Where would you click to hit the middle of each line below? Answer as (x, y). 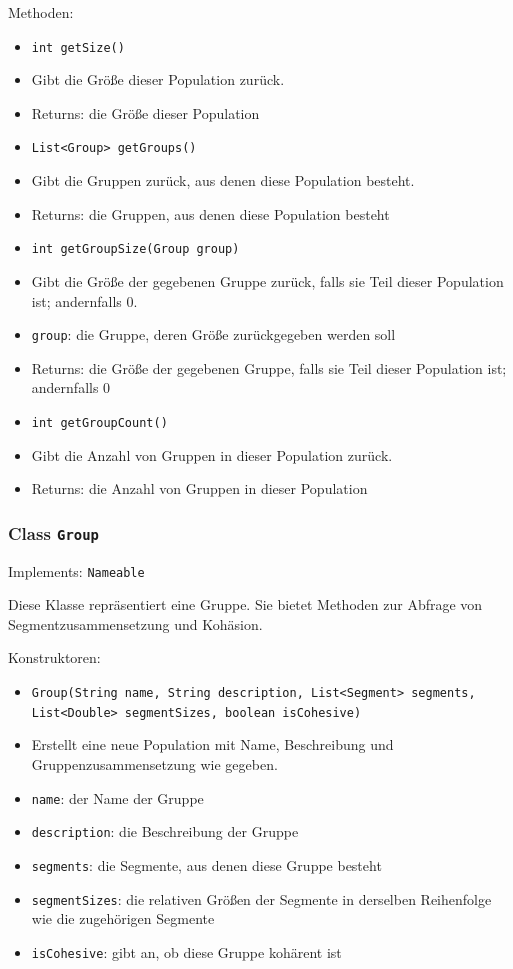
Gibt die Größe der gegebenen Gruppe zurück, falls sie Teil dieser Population (267, 280)
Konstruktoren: (54, 657)
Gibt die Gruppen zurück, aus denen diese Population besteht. (223, 180)
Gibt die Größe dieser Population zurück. (158, 79)
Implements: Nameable (76, 570)
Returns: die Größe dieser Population (145, 112)
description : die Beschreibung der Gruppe (165, 831)
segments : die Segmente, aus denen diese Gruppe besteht (206, 864)
